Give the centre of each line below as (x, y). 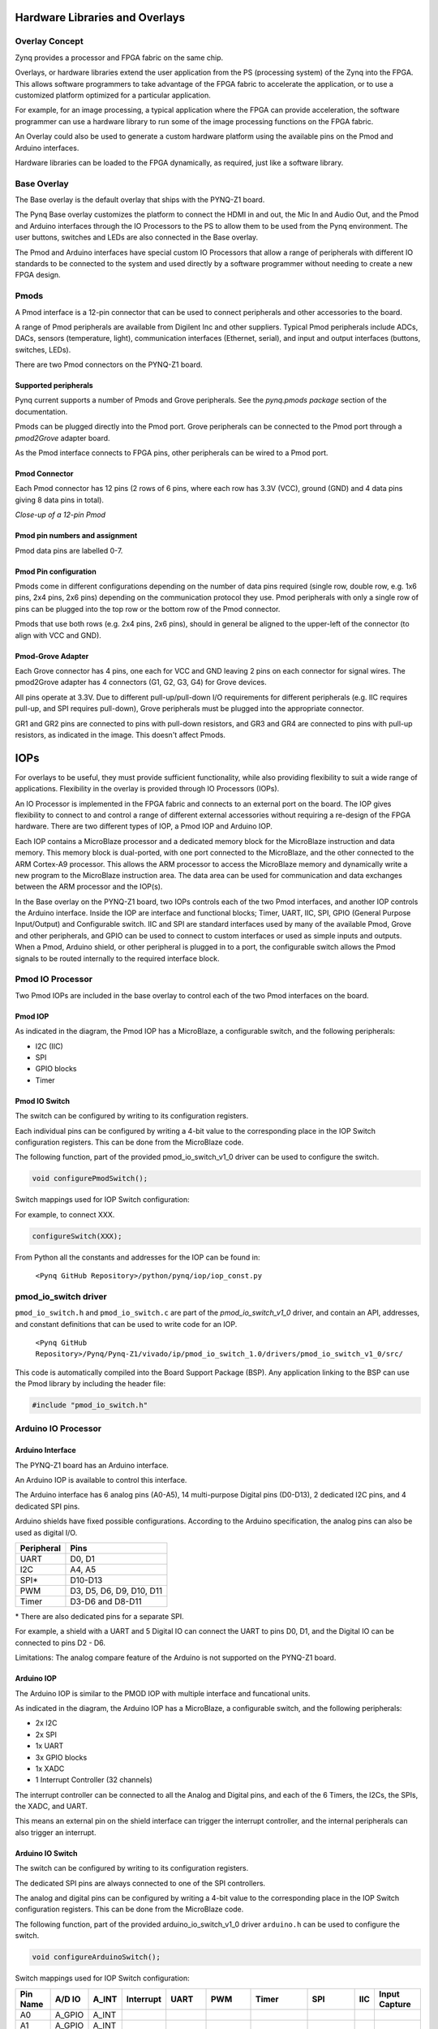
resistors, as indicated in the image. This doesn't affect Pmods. (120, 734)
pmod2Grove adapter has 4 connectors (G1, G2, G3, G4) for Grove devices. (141, 683)
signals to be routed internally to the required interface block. (117, 958)
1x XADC (50, 1768)
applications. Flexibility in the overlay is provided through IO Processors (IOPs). (147, 789)
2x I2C (46, 1723)
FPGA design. (38, 275)
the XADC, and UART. (52, 1807)
